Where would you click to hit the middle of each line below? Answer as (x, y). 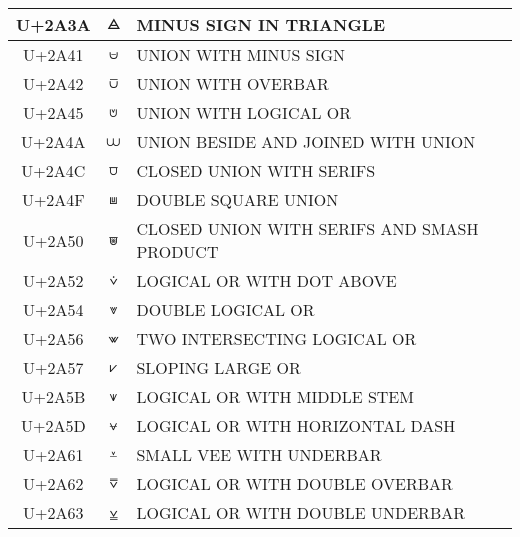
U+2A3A (53, 24)
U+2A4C (53, 170)
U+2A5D (53, 425)
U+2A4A (53, 141)
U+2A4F (53, 199)
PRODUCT (177, 251)
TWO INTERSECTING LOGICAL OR (276, 338)
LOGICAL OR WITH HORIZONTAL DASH (296, 425)
